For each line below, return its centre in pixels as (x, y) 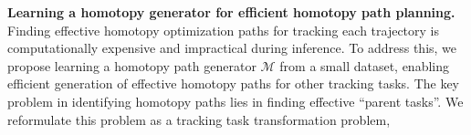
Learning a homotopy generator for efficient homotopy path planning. (231, 12)
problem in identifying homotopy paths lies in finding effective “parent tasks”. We (235, 101)
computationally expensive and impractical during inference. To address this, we (232, 48)
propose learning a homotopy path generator (132, 65)
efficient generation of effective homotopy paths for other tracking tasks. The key (234, 83)
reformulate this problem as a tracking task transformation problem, (199, 119)
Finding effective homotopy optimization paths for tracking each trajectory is (224, 30)
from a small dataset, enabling (364, 65)
